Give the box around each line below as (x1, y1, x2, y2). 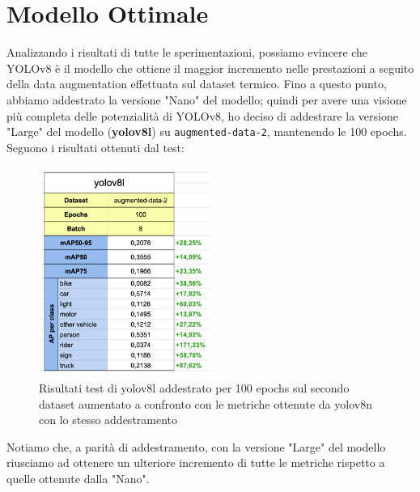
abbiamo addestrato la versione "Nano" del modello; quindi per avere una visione (6, 91, 407, 108)
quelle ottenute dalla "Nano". (6, 470, 150, 487)
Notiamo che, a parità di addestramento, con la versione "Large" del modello (6, 438, 386, 455)
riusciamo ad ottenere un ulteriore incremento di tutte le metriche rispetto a (6, 454, 385, 471)
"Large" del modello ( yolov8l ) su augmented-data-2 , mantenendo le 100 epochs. (6, 123, 407, 140)
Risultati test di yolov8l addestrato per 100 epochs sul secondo (39, 380, 350, 397)
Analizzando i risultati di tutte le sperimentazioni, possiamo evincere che (6, 44, 368, 61)
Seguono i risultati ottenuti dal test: (6, 138, 185, 155)
